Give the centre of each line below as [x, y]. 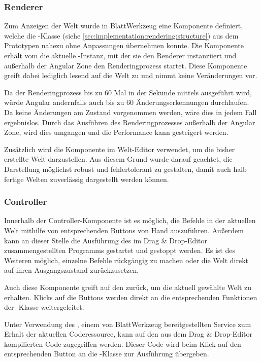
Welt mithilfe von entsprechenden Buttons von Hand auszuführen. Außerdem [124, 230]
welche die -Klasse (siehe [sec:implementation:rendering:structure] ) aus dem [121, 35]
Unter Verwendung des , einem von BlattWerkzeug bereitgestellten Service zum [128, 324]
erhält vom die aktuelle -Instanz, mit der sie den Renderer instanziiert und [120, 55]
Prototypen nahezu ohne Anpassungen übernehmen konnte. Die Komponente [124, 45]
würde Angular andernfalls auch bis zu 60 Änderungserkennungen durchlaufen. [127, 102]
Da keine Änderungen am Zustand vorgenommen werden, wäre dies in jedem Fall [130, 112]
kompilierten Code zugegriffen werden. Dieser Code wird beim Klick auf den [123, 343]
